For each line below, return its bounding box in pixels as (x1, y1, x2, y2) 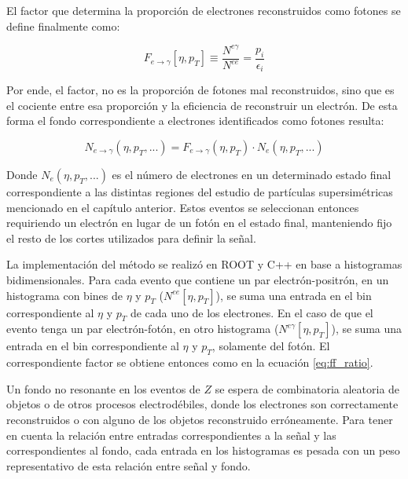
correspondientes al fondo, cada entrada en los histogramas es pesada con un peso (6, 442, 400, 459)
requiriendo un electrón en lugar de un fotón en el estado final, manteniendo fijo (6, 214, 392, 231)
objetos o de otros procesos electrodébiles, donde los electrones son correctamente (6, 396, 399, 412)
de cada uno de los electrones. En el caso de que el (130, 304, 373, 320)
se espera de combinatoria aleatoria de (215, 380, 400, 397)
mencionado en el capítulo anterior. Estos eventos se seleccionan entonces (6, 199, 359, 215)
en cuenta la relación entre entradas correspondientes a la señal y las (6, 426, 336, 443)
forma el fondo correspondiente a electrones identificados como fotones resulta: (6, 112, 384, 129)
